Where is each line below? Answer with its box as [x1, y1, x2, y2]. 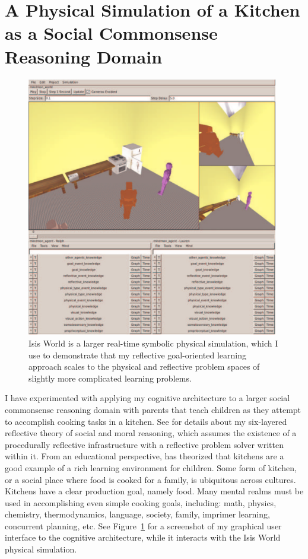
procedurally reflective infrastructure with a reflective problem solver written [5, 438, 284, 450]
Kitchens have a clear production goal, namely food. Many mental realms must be [5, 485, 304, 497]
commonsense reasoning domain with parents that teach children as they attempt [5, 403, 301, 415]
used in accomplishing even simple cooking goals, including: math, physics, [5, 496, 277, 509]
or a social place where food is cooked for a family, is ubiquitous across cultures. [5, 473, 296, 485]
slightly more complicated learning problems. [28, 371, 192, 384]
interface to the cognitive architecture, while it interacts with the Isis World [5, 531, 281, 544]
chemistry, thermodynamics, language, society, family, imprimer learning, [5, 508, 270, 520]
